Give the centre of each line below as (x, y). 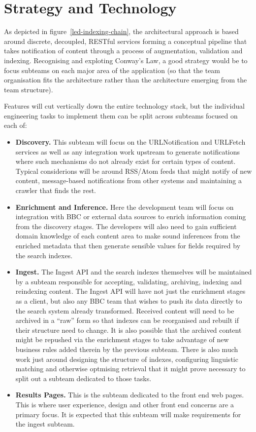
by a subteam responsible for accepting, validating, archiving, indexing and (129, 281)
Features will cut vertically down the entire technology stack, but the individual (124, 106)
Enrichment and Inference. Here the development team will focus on (125, 207)
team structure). (29, 89)
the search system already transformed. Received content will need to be (125, 310)
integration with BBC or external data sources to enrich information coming (131, 216)
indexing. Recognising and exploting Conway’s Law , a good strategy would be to (126, 60)
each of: (16, 125)
